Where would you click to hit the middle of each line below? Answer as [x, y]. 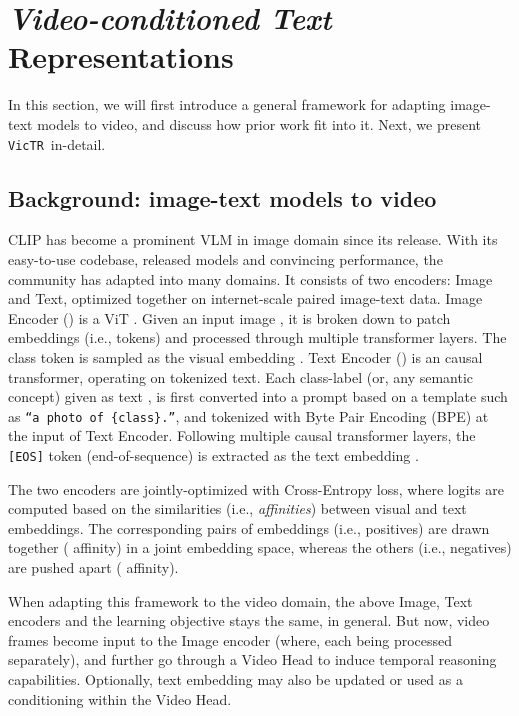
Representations [121, 56]
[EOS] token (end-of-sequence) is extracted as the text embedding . [213, 454]
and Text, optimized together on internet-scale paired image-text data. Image [245, 298]
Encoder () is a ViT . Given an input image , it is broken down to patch [229, 317]
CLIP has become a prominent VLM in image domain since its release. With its [253, 239]
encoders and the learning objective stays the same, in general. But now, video [249, 620]
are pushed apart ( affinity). [93, 566]
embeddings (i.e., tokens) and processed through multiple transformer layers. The [257, 337]
